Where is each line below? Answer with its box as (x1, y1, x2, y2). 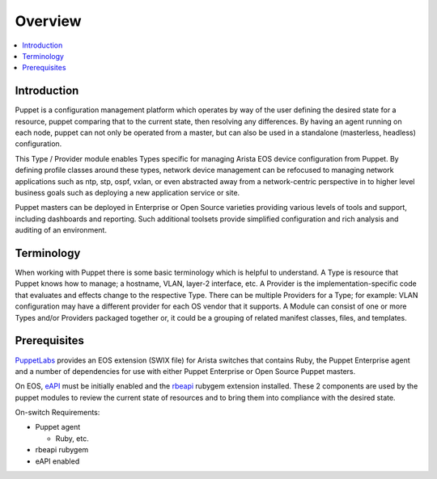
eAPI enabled (35, 456, 80, 466)
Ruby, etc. (55, 433, 89, 443)
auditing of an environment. (15, 225, 107, 235)
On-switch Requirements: (15, 408, 100, 418)
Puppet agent (35, 422, 81, 432)
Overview (15, 12, 82, 30)
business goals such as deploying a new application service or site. (15, 187, 240, 197)
